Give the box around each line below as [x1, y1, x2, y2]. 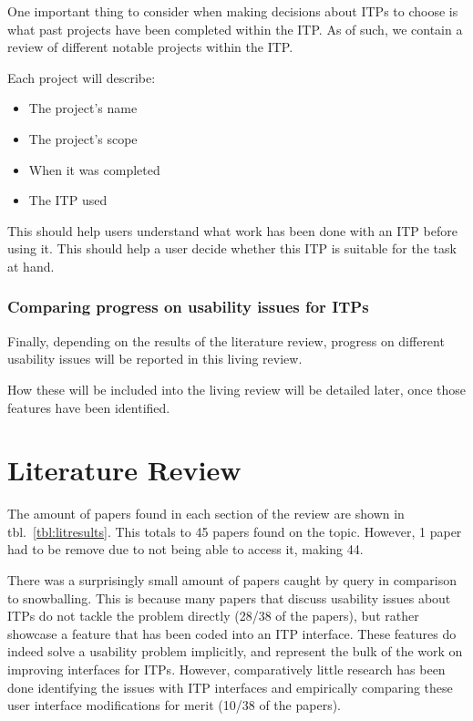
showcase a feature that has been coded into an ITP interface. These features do [7, 623, 457, 643]
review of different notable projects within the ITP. [7, 37, 293, 57]
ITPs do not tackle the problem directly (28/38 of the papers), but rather [7, 606, 419, 625]
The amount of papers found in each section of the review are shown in [7, 504, 405, 523]
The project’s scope [28, 129, 138, 148]
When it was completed [28, 160, 160, 179]
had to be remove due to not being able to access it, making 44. [7, 540, 364, 559]
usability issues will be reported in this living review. [7, 349, 303, 368]
